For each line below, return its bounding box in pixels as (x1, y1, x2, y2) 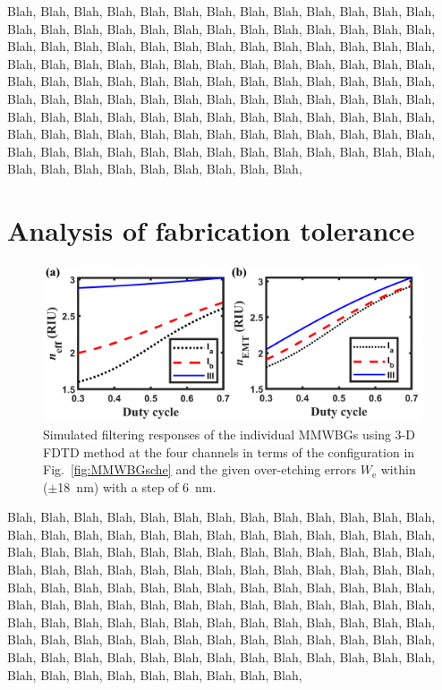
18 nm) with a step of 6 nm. (57, 477, 217, 496)
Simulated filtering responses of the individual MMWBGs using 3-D (43, 424, 415, 443)
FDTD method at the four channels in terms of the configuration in (43, 442, 415, 461)
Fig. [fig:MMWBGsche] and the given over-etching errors (43, 460, 357, 479)
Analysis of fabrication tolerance (7, 212, 415, 249)
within (380, 460, 416, 479)
